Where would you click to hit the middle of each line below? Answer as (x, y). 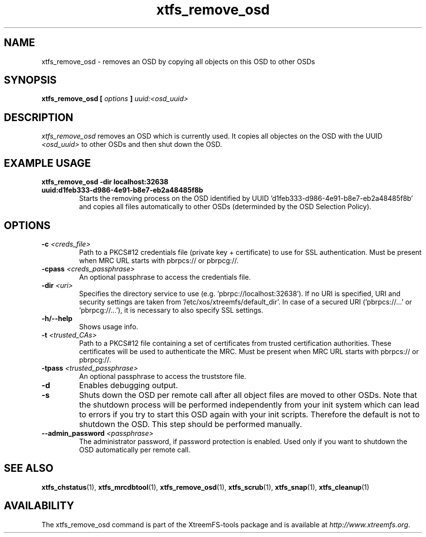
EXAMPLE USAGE (47, 163)
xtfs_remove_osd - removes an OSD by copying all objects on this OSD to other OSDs (178, 61)
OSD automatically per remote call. (135, 449)
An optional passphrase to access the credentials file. (165, 277)
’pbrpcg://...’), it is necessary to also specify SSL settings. (171, 310)
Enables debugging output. (128, 385)
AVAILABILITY (39, 506)
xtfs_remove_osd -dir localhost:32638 (105, 182)
